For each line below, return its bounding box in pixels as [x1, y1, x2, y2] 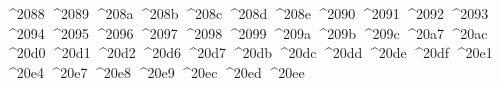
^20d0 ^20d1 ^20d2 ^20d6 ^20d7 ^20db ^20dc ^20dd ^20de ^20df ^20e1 [5, 42, 493, 63]
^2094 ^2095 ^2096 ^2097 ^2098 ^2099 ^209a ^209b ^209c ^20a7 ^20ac [5, 22, 488, 43]
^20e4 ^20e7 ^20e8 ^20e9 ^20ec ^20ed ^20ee [5, 61, 305, 82]
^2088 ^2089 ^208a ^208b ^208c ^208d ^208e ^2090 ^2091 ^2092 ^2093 [5, 3, 489, 23]
